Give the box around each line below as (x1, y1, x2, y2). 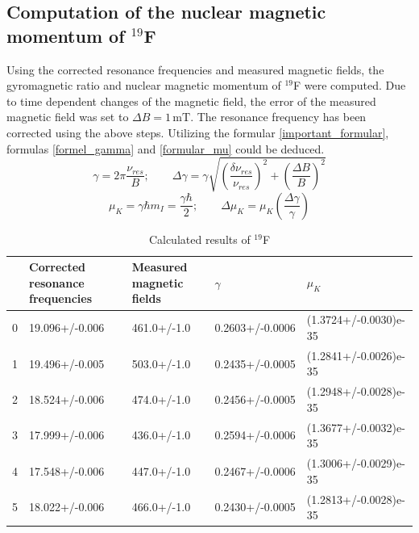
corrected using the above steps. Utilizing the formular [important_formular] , (6, 124, 389, 141)
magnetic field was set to (6, 108, 129, 125)
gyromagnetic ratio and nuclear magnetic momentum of (6, 77, 281, 94)
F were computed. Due (293, 77, 406, 94)
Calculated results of (148, 230, 251, 247)
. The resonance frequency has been (190, 108, 367, 125)
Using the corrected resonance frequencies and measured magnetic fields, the (6, 61, 384, 78)
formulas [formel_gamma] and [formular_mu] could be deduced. (6, 140, 325, 157)
